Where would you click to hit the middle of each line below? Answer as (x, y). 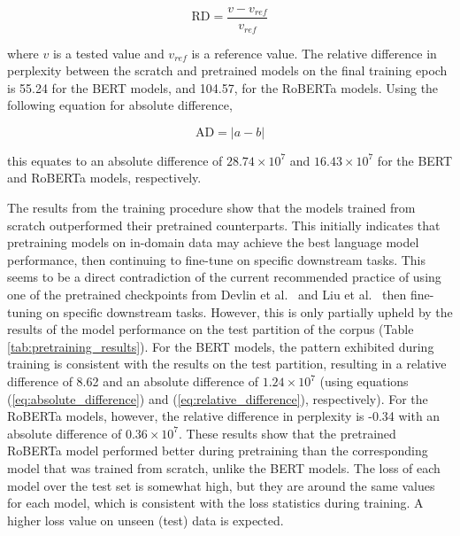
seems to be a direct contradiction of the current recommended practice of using (224, 277)
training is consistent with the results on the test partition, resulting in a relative (227, 364)
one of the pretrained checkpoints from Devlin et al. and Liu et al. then (207, 295)
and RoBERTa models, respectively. (104, 178)
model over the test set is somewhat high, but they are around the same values (221, 485)
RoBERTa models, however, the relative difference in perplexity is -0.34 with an (224, 416)
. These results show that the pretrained (287, 433)
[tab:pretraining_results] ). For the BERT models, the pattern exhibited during (221, 346)
